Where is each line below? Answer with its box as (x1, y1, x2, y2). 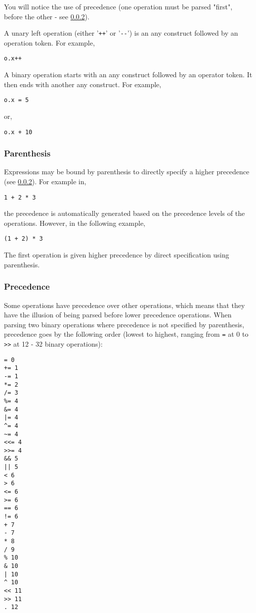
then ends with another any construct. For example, (4, 79, 162, 89)
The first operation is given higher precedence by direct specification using (4, 250, 229, 260)
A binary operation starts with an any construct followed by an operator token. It (4, 69, 253, 80)
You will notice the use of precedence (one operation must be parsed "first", (4, 1, 233, 11)
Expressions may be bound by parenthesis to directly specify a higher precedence (4, 166, 250, 177)
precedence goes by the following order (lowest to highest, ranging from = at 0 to (4, 329, 249, 339)
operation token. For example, (4, 37, 95, 48)
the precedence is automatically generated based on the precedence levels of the (4, 208, 245, 218)
